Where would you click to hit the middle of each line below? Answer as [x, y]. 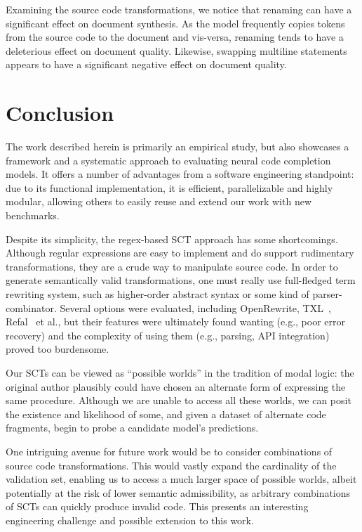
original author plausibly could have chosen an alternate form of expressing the [176, 386]
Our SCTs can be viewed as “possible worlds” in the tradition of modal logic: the [180, 372]
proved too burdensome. [58, 349]
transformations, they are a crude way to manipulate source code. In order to [172, 266]
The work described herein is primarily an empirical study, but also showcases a [177, 147]
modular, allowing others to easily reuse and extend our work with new [159, 201]
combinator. [31, 307]
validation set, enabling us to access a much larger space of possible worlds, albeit [181, 479]
